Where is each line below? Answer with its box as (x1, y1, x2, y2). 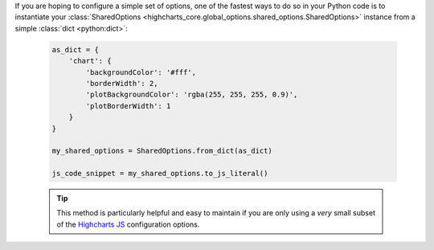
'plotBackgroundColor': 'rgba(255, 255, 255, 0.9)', (85, 90, 298, 100)
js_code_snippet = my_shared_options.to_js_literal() (51, 169, 268, 178)
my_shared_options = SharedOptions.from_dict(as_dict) (51, 146, 272, 156)
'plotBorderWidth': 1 (85, 101, 171, 110)
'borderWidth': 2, (85, 79, 158, 88)
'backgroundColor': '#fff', (85, 68, 197, 76)
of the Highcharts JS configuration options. (56, 219, 200, 229)
